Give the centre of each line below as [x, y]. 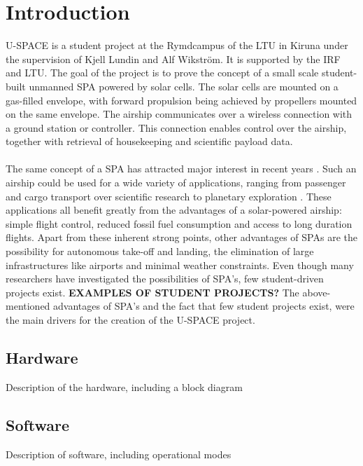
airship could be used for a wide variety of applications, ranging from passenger [176, 183]
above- [316, 292]
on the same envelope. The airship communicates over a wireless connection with [179, 114]
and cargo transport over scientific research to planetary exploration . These [169, 196]
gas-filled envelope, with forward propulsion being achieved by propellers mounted [181, 100]
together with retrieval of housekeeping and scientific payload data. [149, 141]
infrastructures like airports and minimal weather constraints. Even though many [180, 265]
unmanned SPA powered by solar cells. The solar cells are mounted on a [184, 86]
